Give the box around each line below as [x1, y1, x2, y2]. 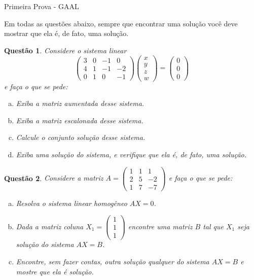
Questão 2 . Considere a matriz [4, 172, 103, 183]
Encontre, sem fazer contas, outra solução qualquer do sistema [16, 256, 209, 267]
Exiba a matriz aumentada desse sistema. [16, 98, 144, 109]
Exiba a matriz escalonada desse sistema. [16, 115, 143, 125]
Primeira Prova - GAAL [4, 1, 79, 11]
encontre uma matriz [128, 221, 193, 231]
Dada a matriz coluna [16, 221, 84, 231]
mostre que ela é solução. [16, 266, 94, 276]
